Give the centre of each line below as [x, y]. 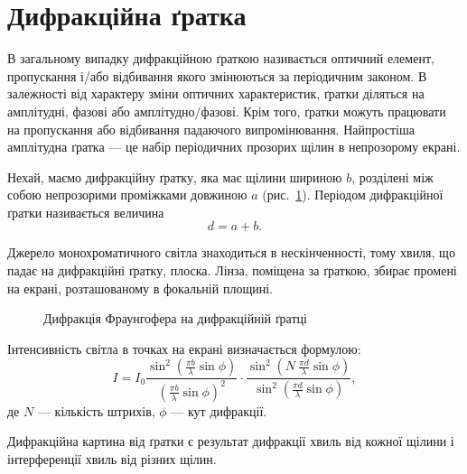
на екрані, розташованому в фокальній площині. [140, 288]
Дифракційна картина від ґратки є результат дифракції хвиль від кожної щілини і [231, 441]
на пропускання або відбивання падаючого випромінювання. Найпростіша [211, 129]
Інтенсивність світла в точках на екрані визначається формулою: [184, 348]
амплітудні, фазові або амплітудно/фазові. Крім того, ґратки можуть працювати [227, 111]
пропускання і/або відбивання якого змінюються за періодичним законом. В [217, 75]
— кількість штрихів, [96, 410]
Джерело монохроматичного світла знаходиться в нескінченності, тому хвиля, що [231, 252]
